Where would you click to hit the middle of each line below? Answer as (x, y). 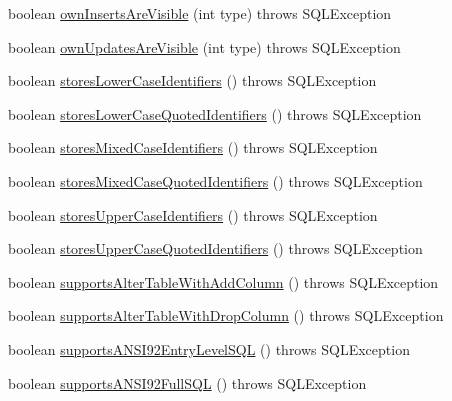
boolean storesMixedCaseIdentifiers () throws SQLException (193, 147)
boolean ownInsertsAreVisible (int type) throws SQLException (200, 13)
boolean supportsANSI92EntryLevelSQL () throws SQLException (209, 348)
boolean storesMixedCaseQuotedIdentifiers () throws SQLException (215, 180)
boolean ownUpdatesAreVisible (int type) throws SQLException (204, 46)
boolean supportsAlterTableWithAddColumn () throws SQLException (223, 281)
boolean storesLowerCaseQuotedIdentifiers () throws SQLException (215, 113)
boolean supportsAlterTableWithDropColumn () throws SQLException (226, 315)
